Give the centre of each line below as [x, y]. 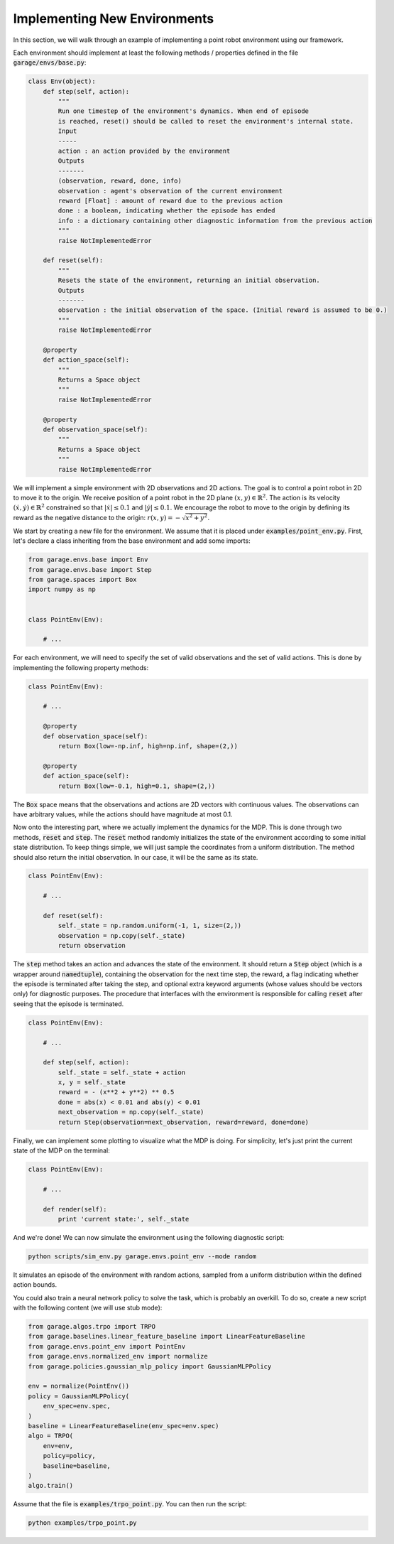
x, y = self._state [92, 1083]
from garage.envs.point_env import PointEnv [107, 1346]
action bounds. [35, 1285]
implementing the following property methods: [81, 667]
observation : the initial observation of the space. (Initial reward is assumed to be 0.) [223, 310]
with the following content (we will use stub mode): [88, 1308]
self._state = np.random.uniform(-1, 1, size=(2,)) [150, 926]
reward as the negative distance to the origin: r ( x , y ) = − [97, 517]
